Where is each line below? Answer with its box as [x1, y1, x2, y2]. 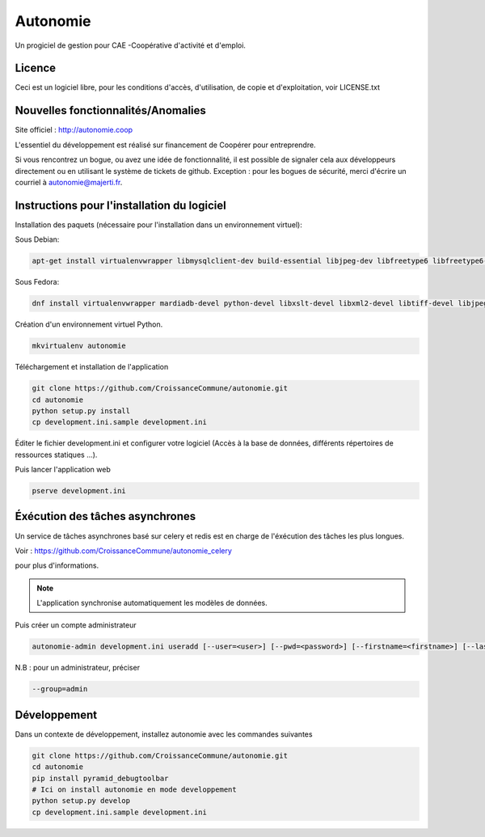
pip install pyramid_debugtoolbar [32, 773, 169, 783]
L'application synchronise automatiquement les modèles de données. [36, 598, 268, 608]
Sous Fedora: [15, 277, 60, 287]
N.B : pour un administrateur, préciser [15, 663, 141, 673]
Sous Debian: [15, 235, 60, 244]
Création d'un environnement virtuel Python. [15, 319, 163, 329]
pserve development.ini [32, 486, 127, 496]
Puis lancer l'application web [15, 465, 111, 475]
